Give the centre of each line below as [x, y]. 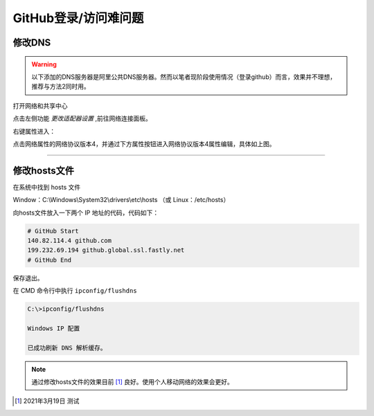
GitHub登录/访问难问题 [78, 18]
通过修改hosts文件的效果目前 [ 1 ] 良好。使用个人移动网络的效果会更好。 [132, 382]
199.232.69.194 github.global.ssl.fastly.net [106, 250]
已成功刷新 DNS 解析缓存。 [67, 347]
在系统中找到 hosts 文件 [47, 187]
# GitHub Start [53, 231]
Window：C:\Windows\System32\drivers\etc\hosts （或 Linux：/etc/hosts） [121, 200]
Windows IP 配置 [54, 328]
